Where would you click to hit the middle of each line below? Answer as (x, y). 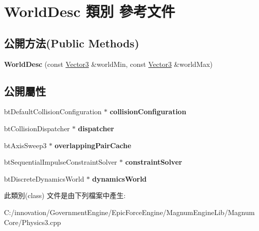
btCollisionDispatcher (37, 128)
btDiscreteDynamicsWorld (44, 178)
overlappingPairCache (93, 145)
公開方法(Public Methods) (72, 43)
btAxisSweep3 (25, 145)
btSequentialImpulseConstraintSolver (61, 162)
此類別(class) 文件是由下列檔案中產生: (65, 195)
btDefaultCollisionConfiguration (53, 112)
